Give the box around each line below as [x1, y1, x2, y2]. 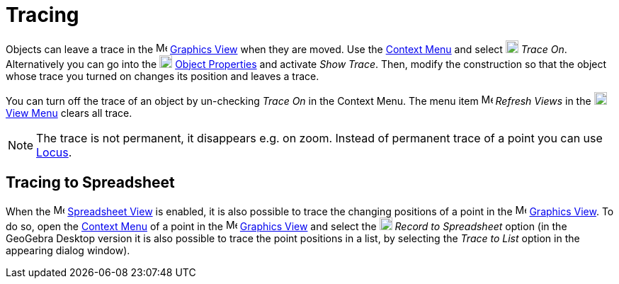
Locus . [36, 144, 72, 159]
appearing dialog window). [6, 244, 130, 256]
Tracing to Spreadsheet [6, 174, 175, 192]
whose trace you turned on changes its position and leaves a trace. [6, 69, 319, 82]
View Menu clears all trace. [6, 106, 132, 119]
